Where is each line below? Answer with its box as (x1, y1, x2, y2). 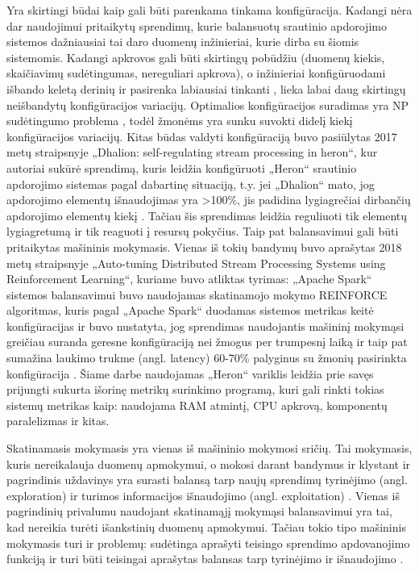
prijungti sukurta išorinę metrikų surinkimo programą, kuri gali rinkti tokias (6, 381, 384, 398)
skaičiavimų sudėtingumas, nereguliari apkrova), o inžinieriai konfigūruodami (6, 65, 386, 81)
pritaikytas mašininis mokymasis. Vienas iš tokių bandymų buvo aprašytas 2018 (6, 238, 402, 255)
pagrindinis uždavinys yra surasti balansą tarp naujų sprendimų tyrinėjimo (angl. (6, 471, 408, 488)
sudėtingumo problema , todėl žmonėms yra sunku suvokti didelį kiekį (6, 112, 353, 129)
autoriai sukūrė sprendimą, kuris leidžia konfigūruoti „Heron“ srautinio (6, 159, 357, 176)
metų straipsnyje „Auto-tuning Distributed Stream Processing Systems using (6, 254, 386, 271)
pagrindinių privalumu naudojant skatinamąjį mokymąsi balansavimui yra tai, (6, 503, 392, 520)
